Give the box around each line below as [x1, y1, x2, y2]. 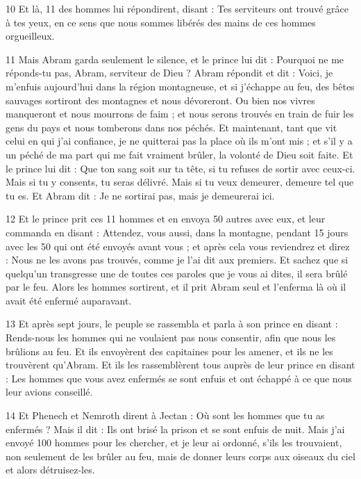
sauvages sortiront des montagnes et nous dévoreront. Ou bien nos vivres [6, 92, 315, 107]
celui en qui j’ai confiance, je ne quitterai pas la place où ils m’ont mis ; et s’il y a [6, 133, 353, 148]
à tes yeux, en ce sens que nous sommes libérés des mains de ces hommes [6, 15, 316, 29]
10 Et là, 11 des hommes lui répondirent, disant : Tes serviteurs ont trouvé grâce [6, 1, 349, 15]
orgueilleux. [6, 29, 55, 43]
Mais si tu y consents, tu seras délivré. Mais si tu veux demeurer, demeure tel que [6, 174, 354, 189]
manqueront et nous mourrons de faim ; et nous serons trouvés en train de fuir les [6, 106, 354, 121]
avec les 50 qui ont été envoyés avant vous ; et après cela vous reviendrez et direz [6, 238, 350, 253]
